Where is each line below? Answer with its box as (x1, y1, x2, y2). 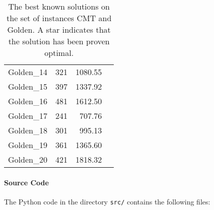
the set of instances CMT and (7, 12, 112, 24)
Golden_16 (8, 95, 47, 107)
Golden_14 (8, 66, 47, 78)
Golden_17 (8, 110, 47, 121)
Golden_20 (8, 154, 47, 165)
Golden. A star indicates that (7, 24, 111, 35)
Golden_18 (8, 124, 47, 136)
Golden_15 (8, 81, 47, 92)
